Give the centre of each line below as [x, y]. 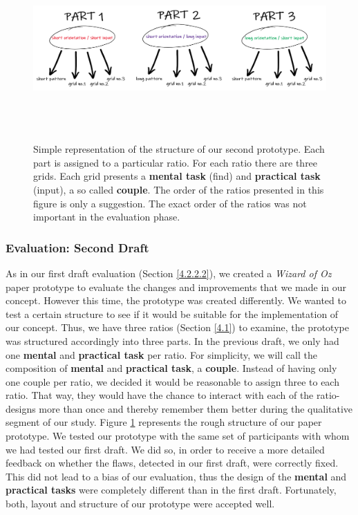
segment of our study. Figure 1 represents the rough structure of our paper [164, 422]
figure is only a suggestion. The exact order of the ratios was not [170, 203]
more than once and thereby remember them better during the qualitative [196, 408]
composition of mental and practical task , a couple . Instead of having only [171, 368]
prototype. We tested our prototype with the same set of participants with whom [178, 436]
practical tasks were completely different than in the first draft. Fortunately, [171, 490]
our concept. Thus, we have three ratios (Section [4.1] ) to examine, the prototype [177, 327]
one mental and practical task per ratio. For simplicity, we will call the [161, 354]
